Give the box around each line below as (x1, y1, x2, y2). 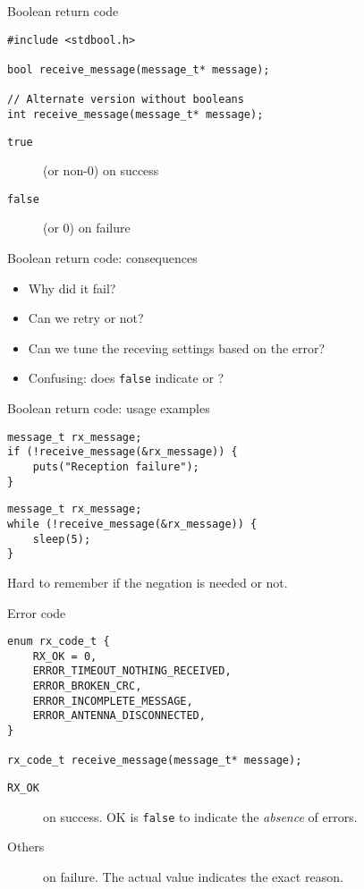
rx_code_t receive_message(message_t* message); (7, 754, 302, 767)
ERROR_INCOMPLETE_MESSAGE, (32, 694, 193, 707)
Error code (7, 603, 66, 622)
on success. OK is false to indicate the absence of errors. (43, 807, 358, 825)
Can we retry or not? (28, 309, 144, 327)
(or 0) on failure (43, 218, 131, 237)
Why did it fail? (28, 278, 116, 297)
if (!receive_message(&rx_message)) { (7, 445, 238, 459)
